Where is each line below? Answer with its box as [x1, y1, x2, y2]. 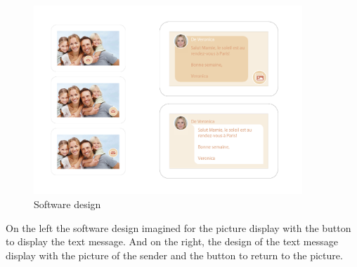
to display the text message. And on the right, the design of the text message [6, 234, 338, 249]
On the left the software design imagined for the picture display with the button [6, 220, 351, 235]
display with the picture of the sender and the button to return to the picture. [6, 247, 343, 262]
